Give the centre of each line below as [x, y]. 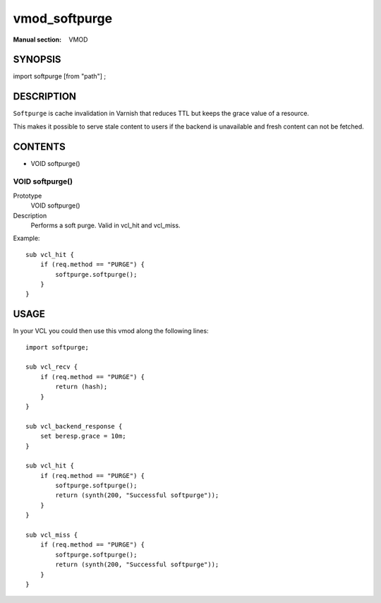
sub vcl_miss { [52, 535]
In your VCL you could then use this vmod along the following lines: [111, 331]
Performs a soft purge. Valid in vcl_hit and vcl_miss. [105, 225]
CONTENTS [40, 147]
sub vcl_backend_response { [74, 426]
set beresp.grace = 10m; [83, 436]
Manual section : [37, 40]
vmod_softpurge [63, 18]
